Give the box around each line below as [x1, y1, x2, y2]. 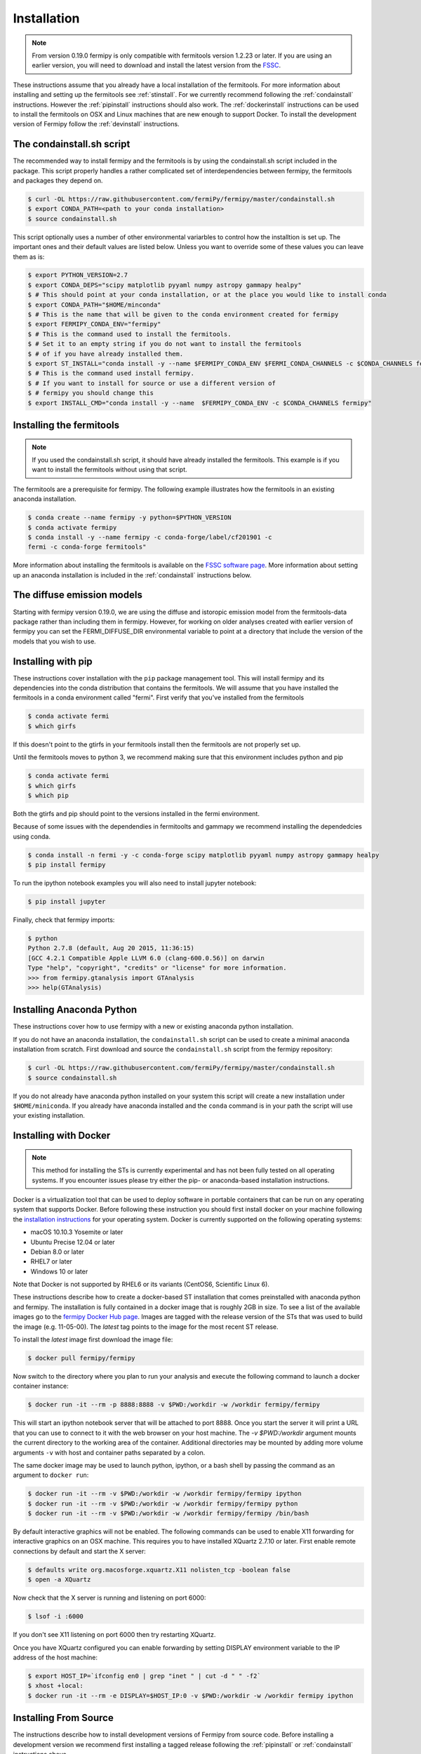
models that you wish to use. [13, 637, 96, 645]
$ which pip [27, 791, 69, 799]
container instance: [13, 1382, 69, 1391]
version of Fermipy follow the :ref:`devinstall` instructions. [13, 120, 180, 128]
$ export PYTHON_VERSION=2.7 [27, 271, 128, 279]
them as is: [13, 253, 45, 261]
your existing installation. [13, 1111, 86, 1120]
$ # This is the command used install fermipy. [27, 369, 194, 377]
